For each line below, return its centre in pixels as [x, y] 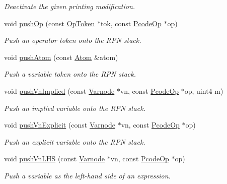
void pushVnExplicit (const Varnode [60, 125]
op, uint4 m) [204, 90]
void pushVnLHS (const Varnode [54, 159]
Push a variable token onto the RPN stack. [70, 74]
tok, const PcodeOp [131, 23]
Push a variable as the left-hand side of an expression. [87, 175]
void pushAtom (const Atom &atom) [61, 57]
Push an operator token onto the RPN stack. [73, 40]
